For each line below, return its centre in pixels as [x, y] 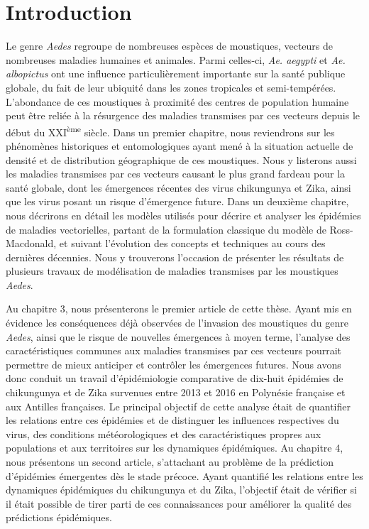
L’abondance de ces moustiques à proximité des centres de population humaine [177, 101]
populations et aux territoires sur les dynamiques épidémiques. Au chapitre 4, [175, 448]
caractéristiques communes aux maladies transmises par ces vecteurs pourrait [174, 350]
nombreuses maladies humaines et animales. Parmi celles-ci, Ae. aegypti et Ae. [176, 59]
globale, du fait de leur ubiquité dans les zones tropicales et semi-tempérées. [171, 87]
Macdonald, [31, 243]
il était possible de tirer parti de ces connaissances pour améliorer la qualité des [179, 503]
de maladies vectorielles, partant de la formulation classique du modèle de [166, 229]
